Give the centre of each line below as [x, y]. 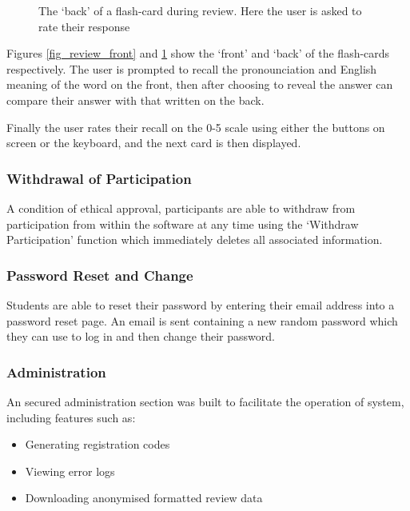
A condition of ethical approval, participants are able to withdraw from [181, 208]
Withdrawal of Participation [99, 178]
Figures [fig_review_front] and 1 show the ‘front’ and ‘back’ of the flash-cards [198, 53]
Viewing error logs [70, 471]
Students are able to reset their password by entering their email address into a [201, 304]
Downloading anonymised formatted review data [144, 498]
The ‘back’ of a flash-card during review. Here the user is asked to [200, 10]
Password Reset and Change [100, 275]
